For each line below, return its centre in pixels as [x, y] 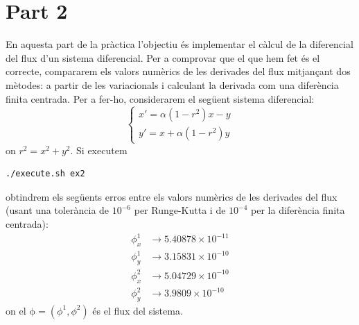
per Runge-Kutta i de [180, 210]
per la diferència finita [298, 210]
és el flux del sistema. [138, 310]
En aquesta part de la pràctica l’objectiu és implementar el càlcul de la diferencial [179, 44]
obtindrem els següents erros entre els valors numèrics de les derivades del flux [172, 196]
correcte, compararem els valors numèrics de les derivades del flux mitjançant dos [178, 71]
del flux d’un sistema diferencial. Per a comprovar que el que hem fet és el [163, 57]
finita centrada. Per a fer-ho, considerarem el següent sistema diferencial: [160, 98]
